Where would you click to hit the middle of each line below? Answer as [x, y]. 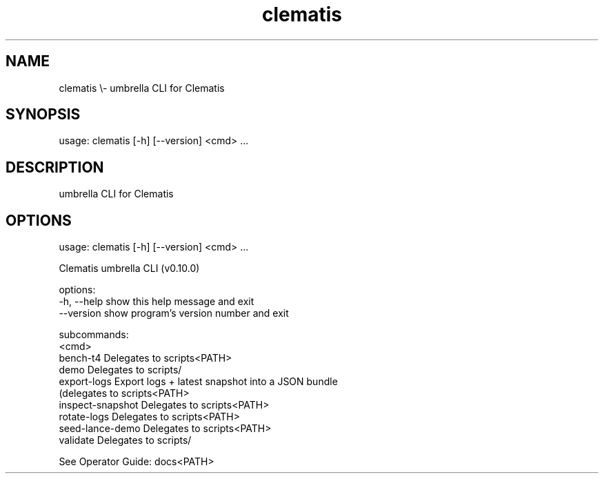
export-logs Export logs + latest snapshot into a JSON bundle [198, 382]
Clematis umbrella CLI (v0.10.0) [129, 268]
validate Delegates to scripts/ [125, 440]
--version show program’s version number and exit [174, 313]
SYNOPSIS [43, 115]
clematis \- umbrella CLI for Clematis [142, 88]
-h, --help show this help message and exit [157, 302]
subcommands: [94, 335]
